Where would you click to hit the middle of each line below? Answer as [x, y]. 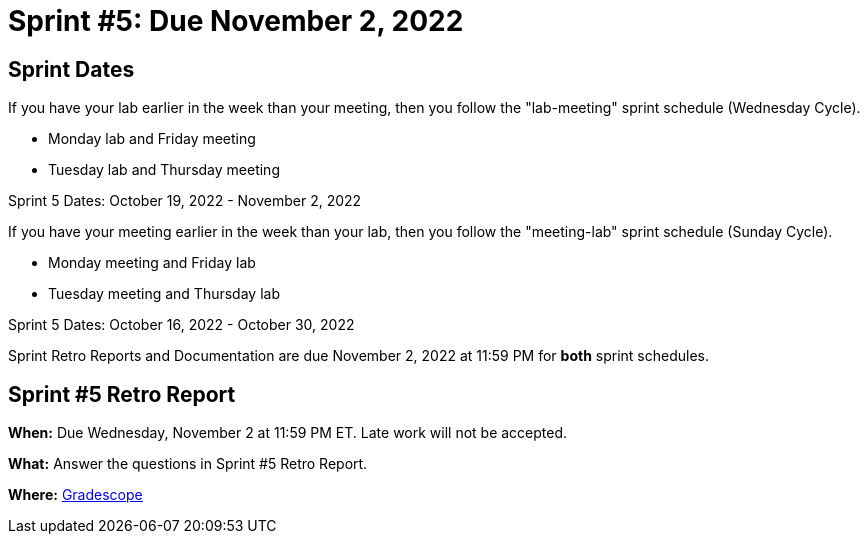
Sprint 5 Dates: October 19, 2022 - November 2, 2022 [185, 201]
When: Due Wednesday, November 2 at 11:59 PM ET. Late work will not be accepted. [288, 433]
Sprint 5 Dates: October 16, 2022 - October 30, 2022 [181, 325]
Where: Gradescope [75, 495]
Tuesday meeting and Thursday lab [164, 294]
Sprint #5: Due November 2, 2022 [236, 21]
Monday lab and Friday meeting [152, 139]
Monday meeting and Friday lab [152, 263]
